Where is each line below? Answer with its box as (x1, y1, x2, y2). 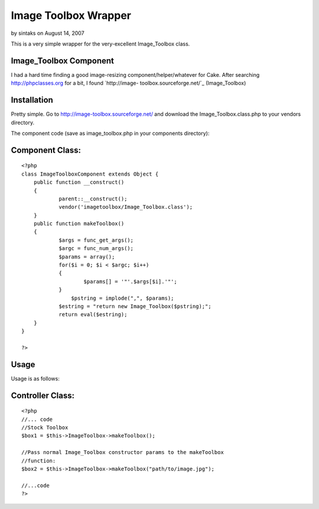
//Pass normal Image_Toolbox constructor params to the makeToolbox (21, 449, 224, 456)
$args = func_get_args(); (58, 236, 134, 244)
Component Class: (11, 145, 81, 155)
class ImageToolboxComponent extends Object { (21, 170, 159, 177)
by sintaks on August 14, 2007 (11, 30, 85, 37)
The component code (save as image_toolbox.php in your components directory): (11, 129, 210, 137)
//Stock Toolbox (21, 424, 69, 431)
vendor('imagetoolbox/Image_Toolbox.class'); (58, 204, 193, 210)
